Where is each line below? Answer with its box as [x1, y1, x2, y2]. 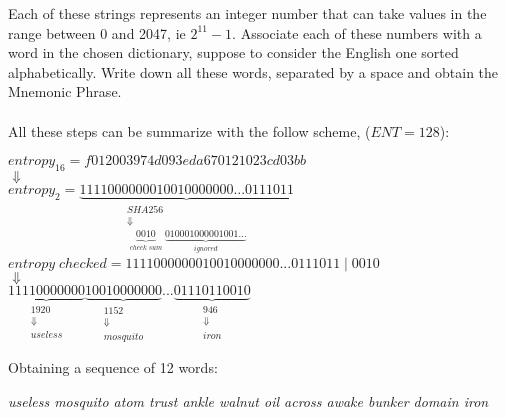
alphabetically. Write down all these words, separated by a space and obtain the [8, 61, 499, 82]
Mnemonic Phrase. [8, 81, 122, 102]
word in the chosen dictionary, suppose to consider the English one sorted [8, 42, 459, 63]
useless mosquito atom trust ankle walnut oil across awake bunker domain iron [8, 390, 489, 411]
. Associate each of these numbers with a [232, 22, 482, 43]
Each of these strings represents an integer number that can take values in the [8, 3, 487, 23]
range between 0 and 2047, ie [8, 22, 186, 43]
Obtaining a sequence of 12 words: [8, 357, 218, 378]
